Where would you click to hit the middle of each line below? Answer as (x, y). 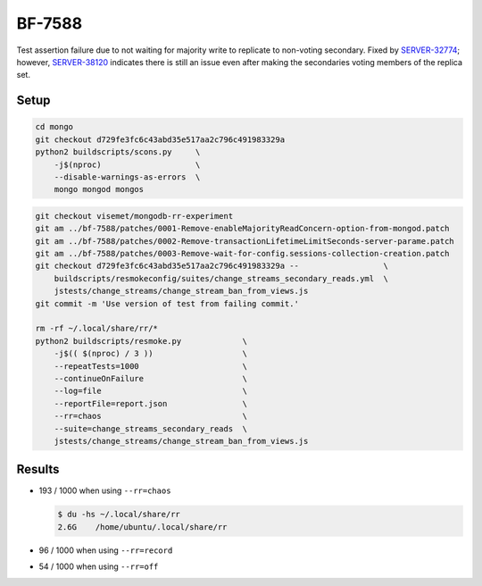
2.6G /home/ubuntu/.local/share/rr (142, 527)
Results (38, 469)
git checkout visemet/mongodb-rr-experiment (134, 216)
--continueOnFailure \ (150, 378)
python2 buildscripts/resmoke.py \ (141, 341)
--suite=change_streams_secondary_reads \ (150, 428)
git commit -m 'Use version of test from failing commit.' (167, 303)
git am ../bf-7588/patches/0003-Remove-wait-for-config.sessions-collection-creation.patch (242, 254)
